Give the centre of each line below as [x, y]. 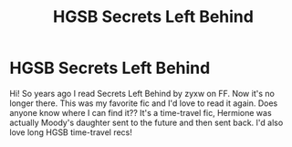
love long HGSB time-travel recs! [71, 132]
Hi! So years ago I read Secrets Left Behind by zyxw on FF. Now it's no [142, 93]
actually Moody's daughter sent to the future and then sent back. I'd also [146, 122]
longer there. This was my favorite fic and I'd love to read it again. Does [144, 103]
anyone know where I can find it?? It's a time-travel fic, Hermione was [141, 112]
